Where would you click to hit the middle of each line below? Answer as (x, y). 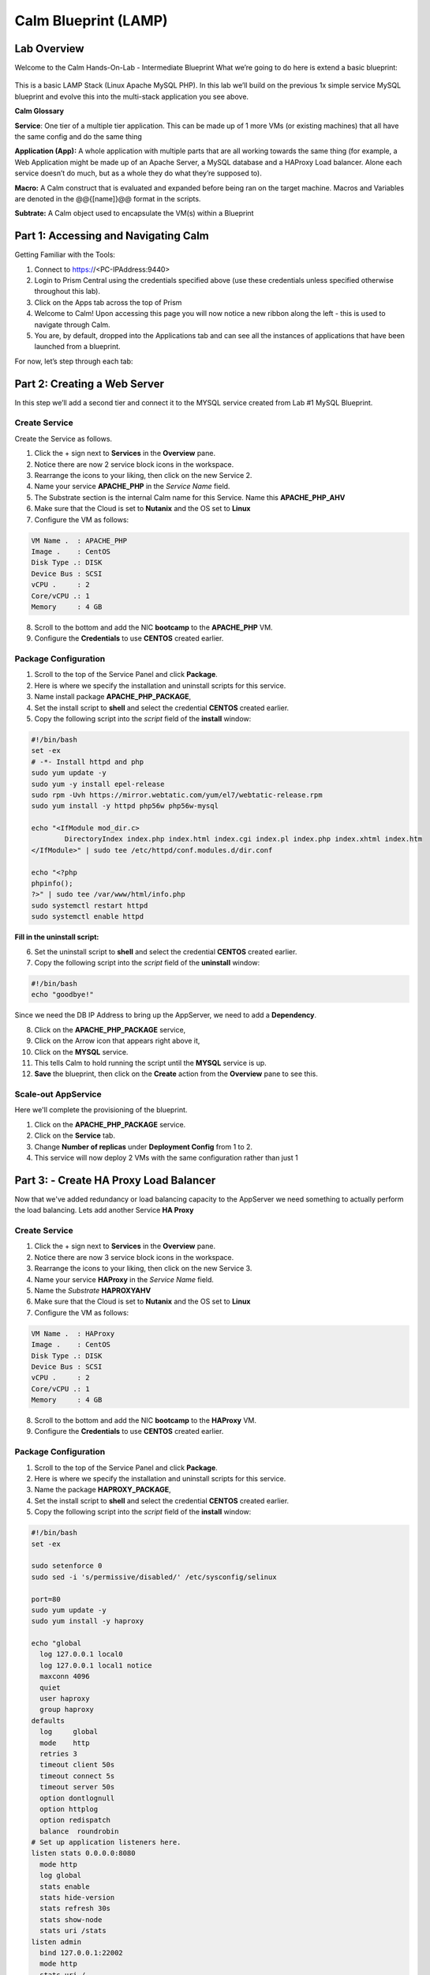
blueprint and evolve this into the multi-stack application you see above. (131, 96)
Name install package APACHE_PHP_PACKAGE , (113, 697)
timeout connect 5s (77, 1776)
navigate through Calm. (72, 325)
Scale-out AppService (58, 1094)
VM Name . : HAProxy (73, 1334)
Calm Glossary (39, 111)
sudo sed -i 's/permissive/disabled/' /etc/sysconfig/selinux (154, 1577)
